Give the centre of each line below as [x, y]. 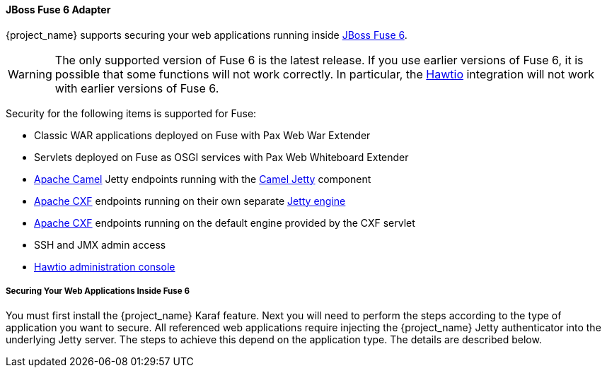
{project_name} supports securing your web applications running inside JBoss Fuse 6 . [207, 35]
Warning [30, 74]
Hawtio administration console [105, 266]
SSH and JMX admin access [100, 244]
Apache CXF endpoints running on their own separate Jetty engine [190, 201]
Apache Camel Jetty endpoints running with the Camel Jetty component [203, 179]
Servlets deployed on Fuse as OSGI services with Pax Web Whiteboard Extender [221, 157]
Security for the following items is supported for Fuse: [131, 113]
